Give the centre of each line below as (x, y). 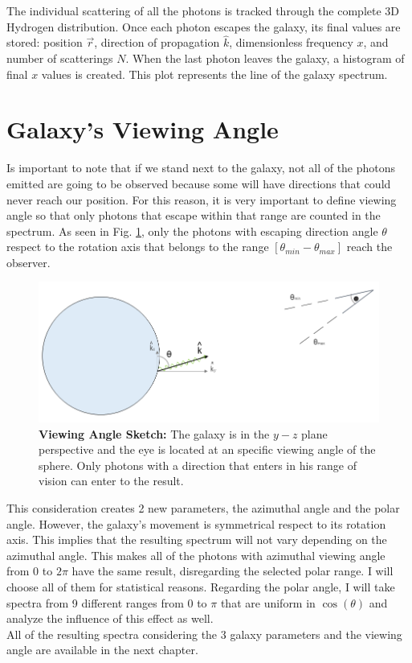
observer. (29, 262)
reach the (369, 247)
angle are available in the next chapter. (102, 650)
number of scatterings (60, 58)
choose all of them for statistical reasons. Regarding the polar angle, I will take (201, 586)
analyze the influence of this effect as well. (110, 618)
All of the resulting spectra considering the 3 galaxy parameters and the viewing (204, 634)
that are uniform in (268, 602)
